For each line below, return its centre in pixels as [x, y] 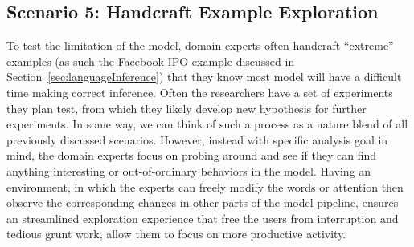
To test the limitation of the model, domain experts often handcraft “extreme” [200, 45]
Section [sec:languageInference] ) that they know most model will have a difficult [204, 77]
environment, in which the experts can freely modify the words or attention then [205, 186]
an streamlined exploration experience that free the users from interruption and [203, 218]
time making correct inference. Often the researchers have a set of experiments [200, 92]
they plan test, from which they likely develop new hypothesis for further [187, 108]
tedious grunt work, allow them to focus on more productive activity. [176, 234]
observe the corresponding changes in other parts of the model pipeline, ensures [203, 202]
